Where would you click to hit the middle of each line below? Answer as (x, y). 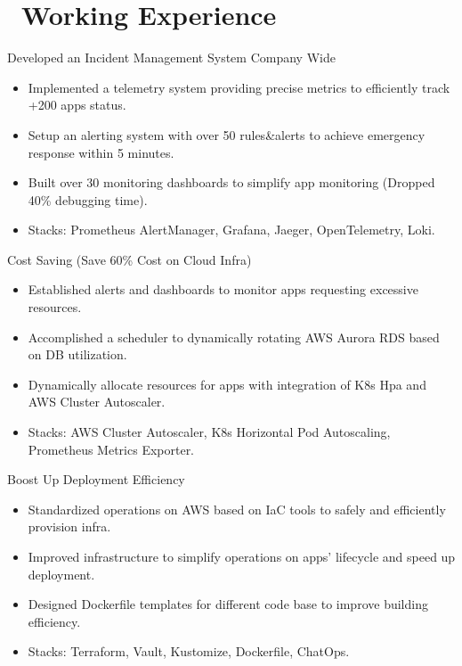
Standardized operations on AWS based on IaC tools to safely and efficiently (237, 509)
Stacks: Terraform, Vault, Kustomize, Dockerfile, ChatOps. (189, 651)
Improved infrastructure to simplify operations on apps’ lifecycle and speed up (242, 556)
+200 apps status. (77, 105)
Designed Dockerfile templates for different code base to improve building (228, 604)
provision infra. (69, 526)
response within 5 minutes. (101, 152)
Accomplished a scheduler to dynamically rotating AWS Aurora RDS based (234, 337)
